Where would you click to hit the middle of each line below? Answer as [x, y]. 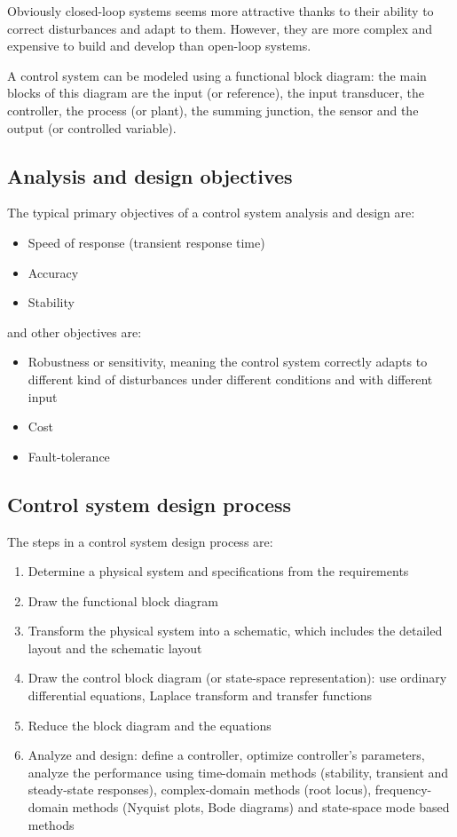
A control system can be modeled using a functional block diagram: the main [217, 75]
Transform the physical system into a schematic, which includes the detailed [235, 631]
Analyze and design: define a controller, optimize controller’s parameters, [226, 755]
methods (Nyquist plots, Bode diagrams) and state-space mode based [261, 807]
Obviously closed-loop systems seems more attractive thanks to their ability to [221, 11]
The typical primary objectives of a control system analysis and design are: [211, 213]
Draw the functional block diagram [123, 600]
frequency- [403, 790]
